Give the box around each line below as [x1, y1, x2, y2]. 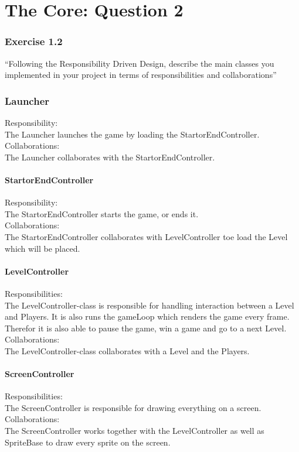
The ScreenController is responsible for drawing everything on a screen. [5, 401, 261, 413]
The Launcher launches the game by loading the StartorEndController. [5, 128, 260, 140]
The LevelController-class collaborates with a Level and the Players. [5, 344, 250, 357]
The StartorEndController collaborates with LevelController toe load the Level [5, 230, 288, 242]
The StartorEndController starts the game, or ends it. [5, 207, 199, 220]
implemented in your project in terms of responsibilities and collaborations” [5, 69, 277, 81]
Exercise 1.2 [5, 34, 63, 49]
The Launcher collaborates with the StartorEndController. [5, 150, 215, 163]
